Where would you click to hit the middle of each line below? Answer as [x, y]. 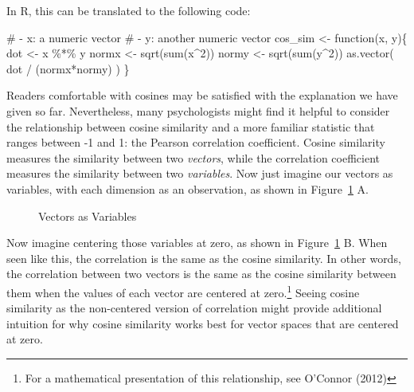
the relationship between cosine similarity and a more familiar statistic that [191, 126]
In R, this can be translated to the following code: [129, 10]
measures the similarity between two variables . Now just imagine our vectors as [200, 173]
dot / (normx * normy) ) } [68, 68]
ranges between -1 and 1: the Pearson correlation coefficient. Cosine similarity [196, 142]
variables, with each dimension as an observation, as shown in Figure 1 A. [187, 188]
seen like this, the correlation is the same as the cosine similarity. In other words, [204, 258]
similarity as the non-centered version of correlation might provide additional [194, 308]
